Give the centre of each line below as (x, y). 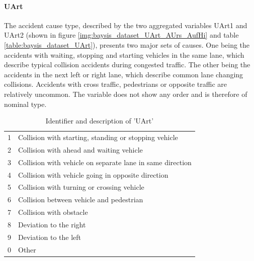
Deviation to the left (50, 237)
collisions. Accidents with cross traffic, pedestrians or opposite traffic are (115, 84)
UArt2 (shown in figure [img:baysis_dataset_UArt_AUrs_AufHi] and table (121, 35)
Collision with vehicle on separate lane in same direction (105, 162)
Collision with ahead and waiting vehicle (80, 149)
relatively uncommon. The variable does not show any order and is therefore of (126, 94)
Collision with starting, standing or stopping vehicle (98, 137)
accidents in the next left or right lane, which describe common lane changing (124, 74)
